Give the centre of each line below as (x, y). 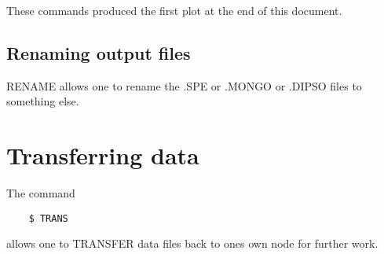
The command (41, 193)
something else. (43, 101)
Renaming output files (99, 52)
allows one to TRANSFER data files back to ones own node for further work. (192, 243)
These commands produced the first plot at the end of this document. (174, 10)
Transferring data (103, 155)
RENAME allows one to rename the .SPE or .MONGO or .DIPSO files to (184, 85)
